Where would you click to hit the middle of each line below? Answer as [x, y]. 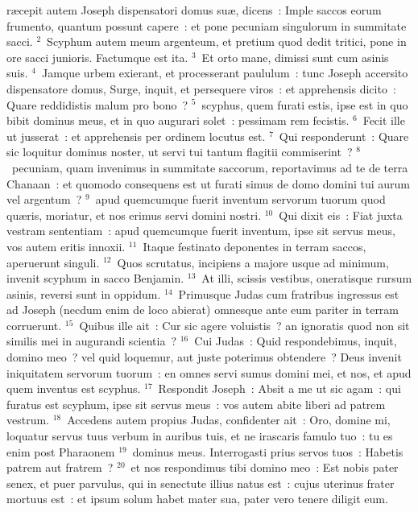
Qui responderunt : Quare [344, 136]
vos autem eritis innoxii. [66, 246]
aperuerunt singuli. [53, 262]
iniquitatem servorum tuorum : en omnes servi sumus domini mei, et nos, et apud [209, 372]
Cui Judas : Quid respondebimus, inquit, [296, 341]
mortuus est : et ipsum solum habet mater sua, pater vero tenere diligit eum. [197, 499]
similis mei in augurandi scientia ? [92, 341]
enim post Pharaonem [61, 451]
